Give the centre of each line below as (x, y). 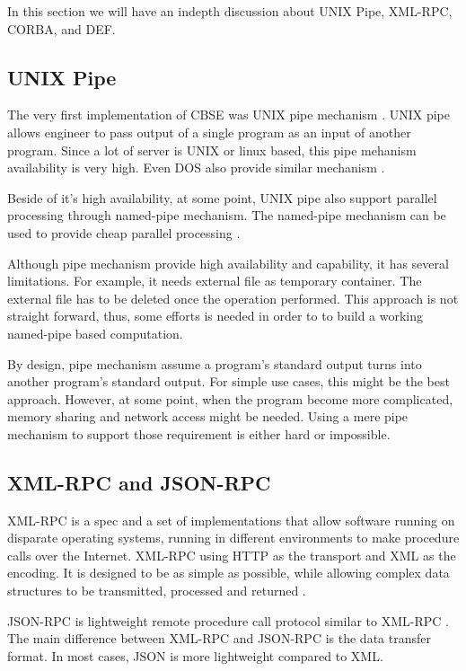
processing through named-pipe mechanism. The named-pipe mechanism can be (227, 215)
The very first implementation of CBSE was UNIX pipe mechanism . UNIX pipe (229, 115)
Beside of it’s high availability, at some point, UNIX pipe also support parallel (222, 197)
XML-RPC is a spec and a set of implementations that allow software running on (231, 520)
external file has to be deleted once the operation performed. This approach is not (233, 298)
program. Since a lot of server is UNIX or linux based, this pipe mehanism (212, 150)
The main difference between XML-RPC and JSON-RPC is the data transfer (219, 638)
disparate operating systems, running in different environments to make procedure (233, 538)
